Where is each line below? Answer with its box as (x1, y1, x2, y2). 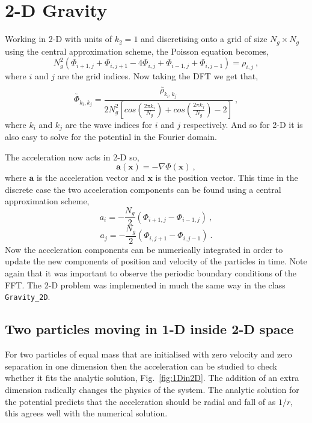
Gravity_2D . (5, 290, 50, 303)
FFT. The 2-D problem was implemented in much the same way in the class (5, 278, 286, 291)
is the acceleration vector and (36, 171, 145, 184)
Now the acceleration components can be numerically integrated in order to (5, 243, 283, 255)
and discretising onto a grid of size (141, 32, 268, 45)
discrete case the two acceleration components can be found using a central (5, 183, 281, 195)
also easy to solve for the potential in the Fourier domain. (5, 130, 217, 142)
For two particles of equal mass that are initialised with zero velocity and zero (5, 348, 292, 361)
